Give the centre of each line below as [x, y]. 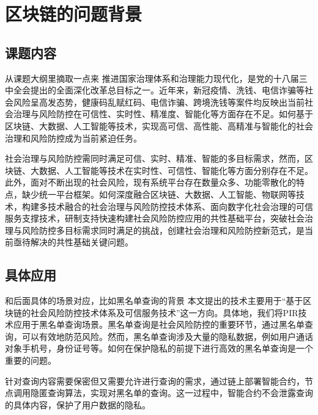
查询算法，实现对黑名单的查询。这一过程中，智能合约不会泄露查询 [180, 393]
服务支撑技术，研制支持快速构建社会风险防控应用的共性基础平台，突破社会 [155, 218]
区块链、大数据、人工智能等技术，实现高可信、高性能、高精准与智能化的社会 [159, 125]
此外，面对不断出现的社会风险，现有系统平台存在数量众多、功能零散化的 [150, 182]
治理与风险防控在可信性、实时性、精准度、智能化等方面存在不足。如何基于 [163, 114]
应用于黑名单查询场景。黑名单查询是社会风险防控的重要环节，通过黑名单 [159, 324]
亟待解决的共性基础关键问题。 [73, 242]
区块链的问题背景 [74, 14]
